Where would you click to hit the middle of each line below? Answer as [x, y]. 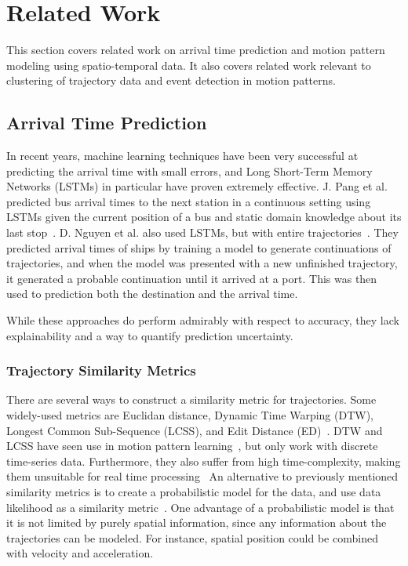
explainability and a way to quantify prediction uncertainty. [150, 335]
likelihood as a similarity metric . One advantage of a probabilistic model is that [200, 507]
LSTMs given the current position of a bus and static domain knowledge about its [204, 217]
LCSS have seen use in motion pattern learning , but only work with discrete [192, 446]
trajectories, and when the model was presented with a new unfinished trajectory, [202, 263]
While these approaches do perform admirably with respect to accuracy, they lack [203, 320]
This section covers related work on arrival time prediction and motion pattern [196, 50]
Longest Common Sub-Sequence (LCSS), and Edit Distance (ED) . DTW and [195, 430]
